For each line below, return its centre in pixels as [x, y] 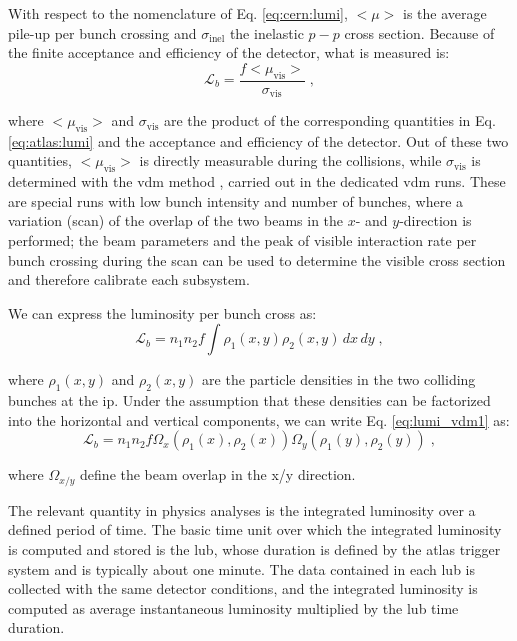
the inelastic [266, 32]
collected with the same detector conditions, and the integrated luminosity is [243, 588]
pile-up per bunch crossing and [102, 32]
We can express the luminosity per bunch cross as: [162, 312]
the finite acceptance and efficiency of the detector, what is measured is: [229, 52]
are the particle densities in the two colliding [339, 379]
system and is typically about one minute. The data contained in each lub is [241, 568]
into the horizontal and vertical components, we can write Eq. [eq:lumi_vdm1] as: [259, 419]
